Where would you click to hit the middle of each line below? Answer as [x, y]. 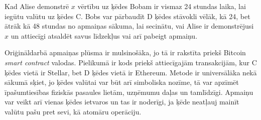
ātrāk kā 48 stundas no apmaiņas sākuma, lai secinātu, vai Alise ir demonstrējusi [129, 26]
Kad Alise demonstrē [37, 6]
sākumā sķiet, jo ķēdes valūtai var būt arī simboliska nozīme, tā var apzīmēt [122, 82]
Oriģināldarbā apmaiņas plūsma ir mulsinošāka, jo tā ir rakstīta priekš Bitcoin [125, 52]
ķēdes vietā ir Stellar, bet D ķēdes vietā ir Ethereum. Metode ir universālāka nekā [131, 72]
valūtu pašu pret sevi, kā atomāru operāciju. [73, 111]
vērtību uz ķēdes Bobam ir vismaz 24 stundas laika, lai [162, 6]
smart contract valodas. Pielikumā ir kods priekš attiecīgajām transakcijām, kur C [131, 62]
